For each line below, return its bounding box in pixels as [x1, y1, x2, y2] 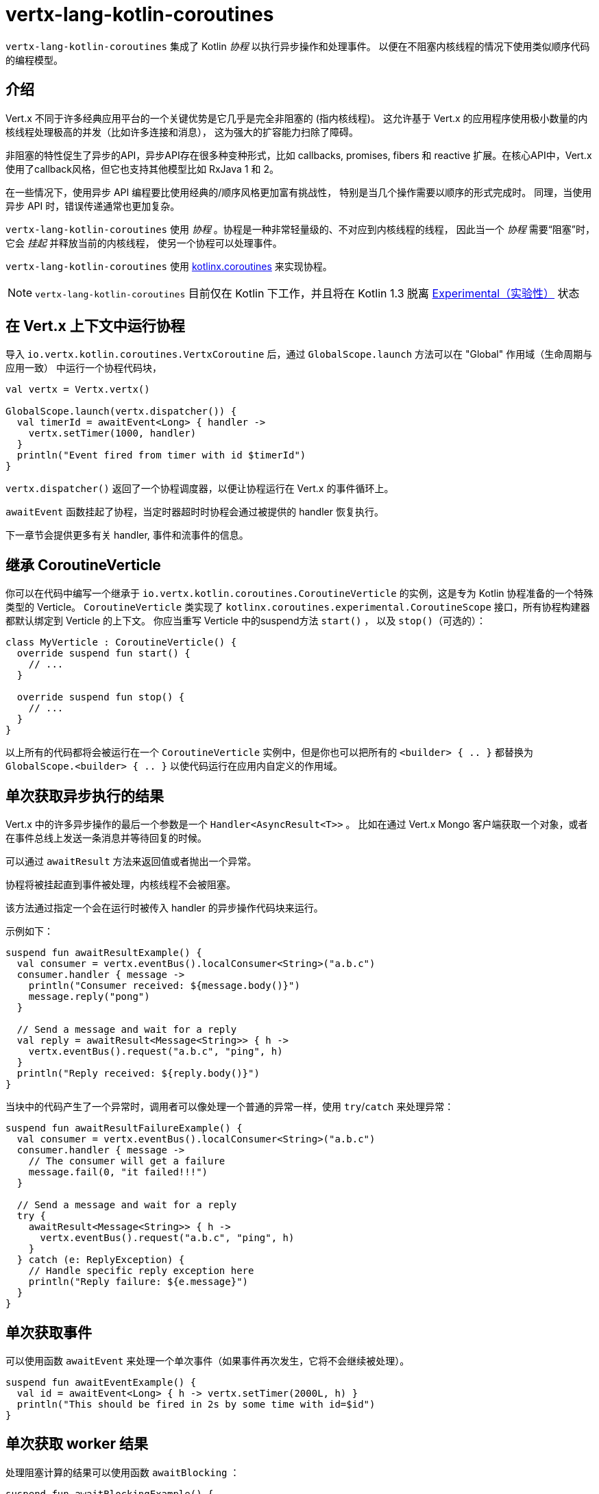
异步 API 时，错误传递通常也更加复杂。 [5, 199, 180, 212]
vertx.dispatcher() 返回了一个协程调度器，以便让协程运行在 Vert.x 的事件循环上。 [5, 482, 394, 495]
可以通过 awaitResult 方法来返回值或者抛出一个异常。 [5, 855, 257, 868]
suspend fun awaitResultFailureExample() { [5, 1123, 243, 1134]
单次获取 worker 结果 [5, 1435, 149, 1453]
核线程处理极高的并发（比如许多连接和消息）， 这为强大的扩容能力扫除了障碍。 [5, 125, 358, 138]
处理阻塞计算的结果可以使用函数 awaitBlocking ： [5, 1466, 240, 1478]
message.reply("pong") [28, 991, 150, 1003]
